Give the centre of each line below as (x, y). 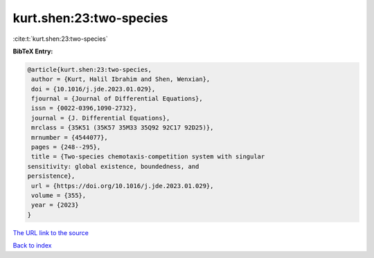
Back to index (32, 246)
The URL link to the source (51, 232)
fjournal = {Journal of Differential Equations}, (117, 99)
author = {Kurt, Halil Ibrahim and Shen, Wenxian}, (121, 79)
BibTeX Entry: (33, 51)
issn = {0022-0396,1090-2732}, (84, 108)
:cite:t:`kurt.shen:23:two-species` (61, 39)
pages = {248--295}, (66, 147)
